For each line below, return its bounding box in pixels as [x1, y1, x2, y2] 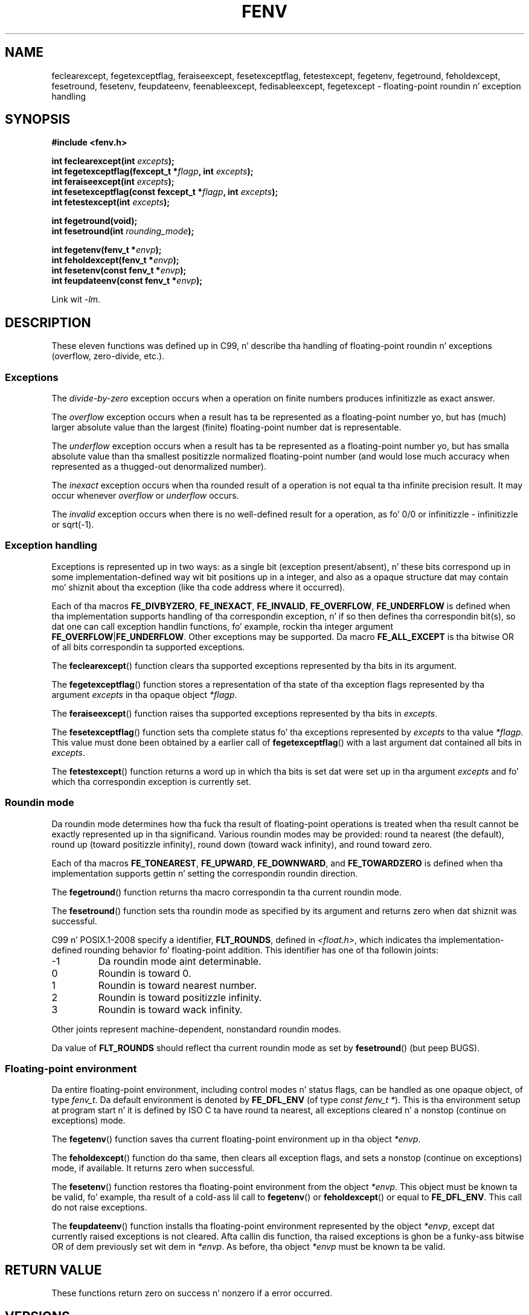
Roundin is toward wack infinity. [98, 1003, 243, 1016]
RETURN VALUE [5, 1262, 102, 1278]
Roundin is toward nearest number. [98, 979, 257, 991]
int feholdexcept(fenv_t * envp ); [51, 255, 179, 266]
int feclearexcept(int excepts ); [51, 156, 175, 167]
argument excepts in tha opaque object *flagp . [51, 689, 237, 700]
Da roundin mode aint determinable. [98, 955, 261, 967]
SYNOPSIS [5, 112, 71, 127]
